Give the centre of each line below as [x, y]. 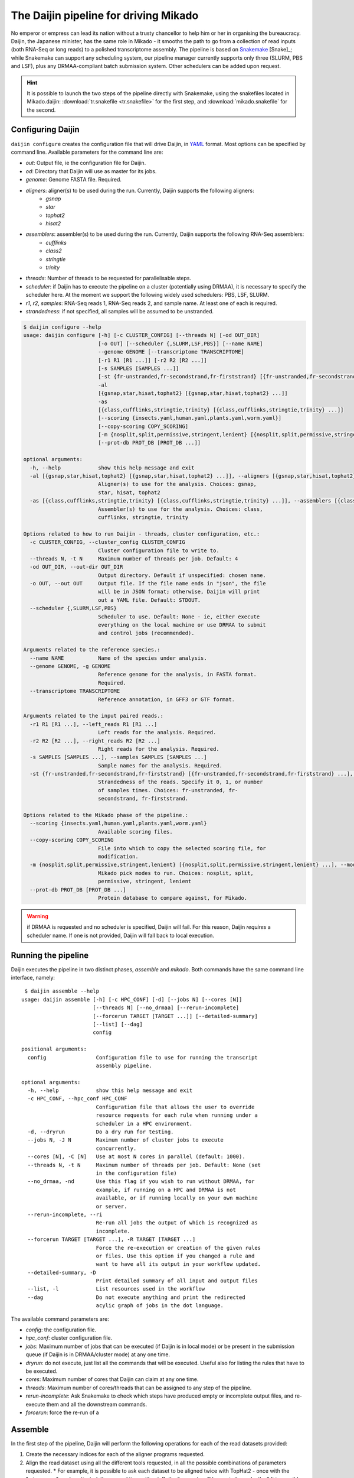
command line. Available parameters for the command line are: [87, 152]
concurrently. [116, 1148]
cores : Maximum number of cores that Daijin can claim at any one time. [112, 1379]
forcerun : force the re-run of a [63, 1412]
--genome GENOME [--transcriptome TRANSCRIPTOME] [171, 352]
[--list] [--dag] [117, 1024]
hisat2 [53, 223]
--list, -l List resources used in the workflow [116, 1289]
